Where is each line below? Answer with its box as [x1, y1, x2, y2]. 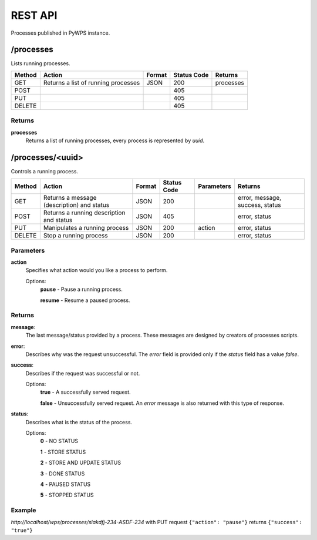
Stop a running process [43, 232, 108, 240]
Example [11, 506, 36, 514]
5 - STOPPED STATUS [40, 491, 94, 499]
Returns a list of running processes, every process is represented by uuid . [25, 137, 205, 144]
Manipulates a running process [43, 224, 129, 232]
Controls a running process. [11, 167, 79, 175]
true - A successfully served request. [40, 388, 131, 396]
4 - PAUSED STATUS [40, 481, 91, 488]
